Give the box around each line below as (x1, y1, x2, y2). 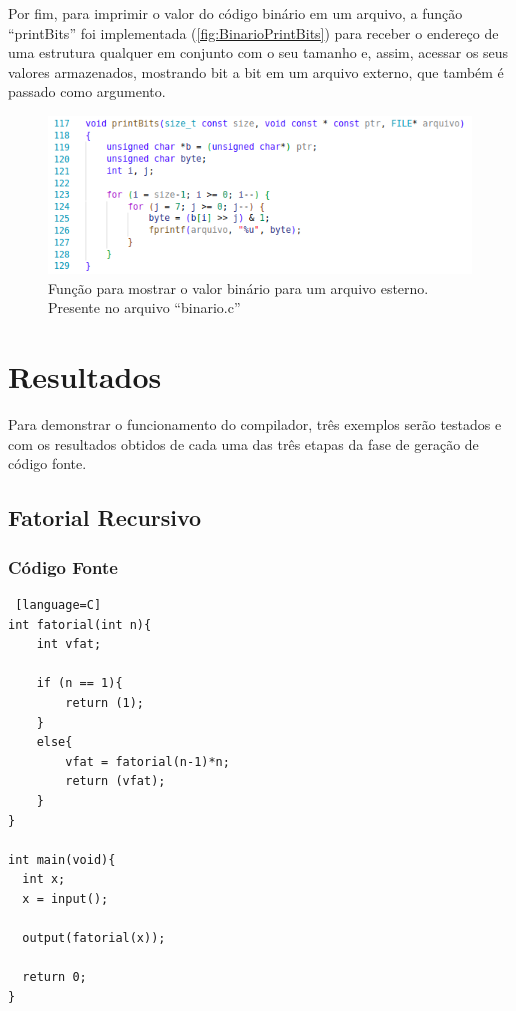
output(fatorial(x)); (22, 931, 166, 946)
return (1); (65, 695, 145, 710)
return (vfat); (65, 774, 166, 789)
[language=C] (15, 597, 102, 612)
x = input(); (22, 891, 109, 906)
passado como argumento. (8, 81, 166, 102)
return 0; (22, 970, 87, 985)
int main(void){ (8, 852, 116, 867)
